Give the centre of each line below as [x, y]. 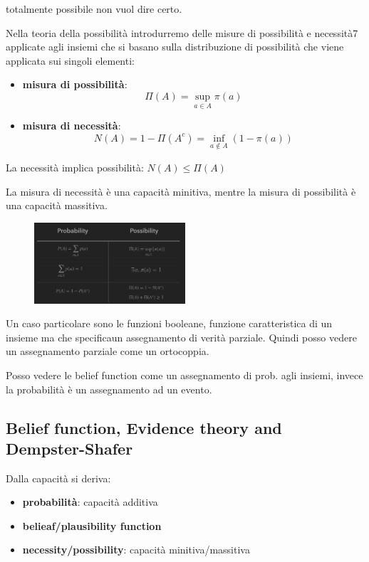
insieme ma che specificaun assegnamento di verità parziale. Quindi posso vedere [181, 337]
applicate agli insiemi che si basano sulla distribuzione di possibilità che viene [175, 47]
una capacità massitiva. [57, 205]
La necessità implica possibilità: [75, 167]
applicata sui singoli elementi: [70, 60]
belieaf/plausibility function [92, 525]
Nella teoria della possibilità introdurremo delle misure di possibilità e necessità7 [182, 32]
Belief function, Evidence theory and [144, 427]
